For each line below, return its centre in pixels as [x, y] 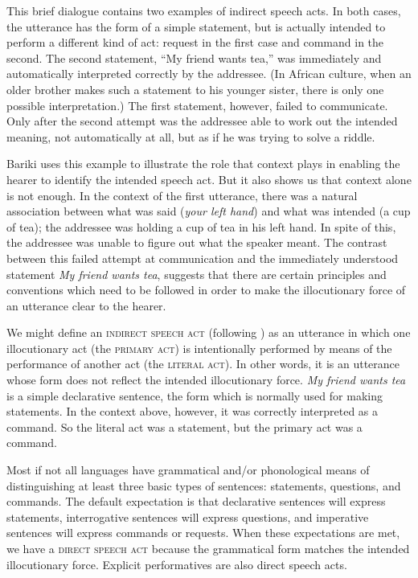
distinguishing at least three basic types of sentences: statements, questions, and [204, 485]
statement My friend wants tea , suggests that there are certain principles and [197, 274]
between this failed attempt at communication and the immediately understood [203, 258]
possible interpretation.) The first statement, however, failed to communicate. [197, 105]
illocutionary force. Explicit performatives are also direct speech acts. [177, 564]
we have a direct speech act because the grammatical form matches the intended [208, 548]
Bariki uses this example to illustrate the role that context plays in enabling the [203, 164]
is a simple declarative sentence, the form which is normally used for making [195, 395]
